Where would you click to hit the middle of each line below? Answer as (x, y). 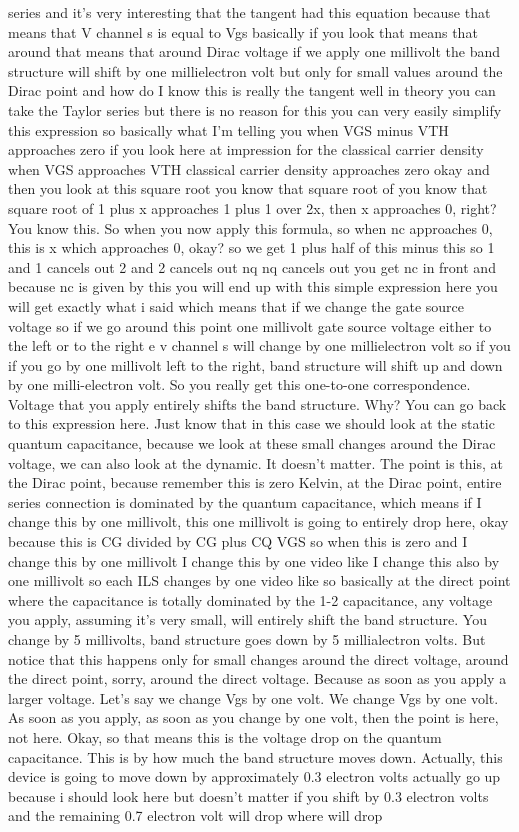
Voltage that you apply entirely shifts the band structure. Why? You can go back (257, 403)
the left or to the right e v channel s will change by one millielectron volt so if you (259, 345)
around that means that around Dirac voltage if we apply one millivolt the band (254, 51)
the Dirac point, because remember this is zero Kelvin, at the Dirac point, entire (255, 482)
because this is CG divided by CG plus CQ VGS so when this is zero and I (238, 541)
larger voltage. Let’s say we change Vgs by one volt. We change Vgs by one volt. (253, 697)
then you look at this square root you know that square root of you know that (248, 188)
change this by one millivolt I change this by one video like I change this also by (254, 560)
